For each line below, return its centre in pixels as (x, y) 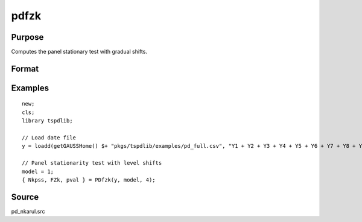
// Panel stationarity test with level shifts (92, 163)
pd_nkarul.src (28, 211)
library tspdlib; (47, 121)
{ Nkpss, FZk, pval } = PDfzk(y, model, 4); (89, 180)
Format (25, 68)
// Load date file (49, 138)
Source (25, 197)
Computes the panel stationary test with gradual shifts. (79, 52)
